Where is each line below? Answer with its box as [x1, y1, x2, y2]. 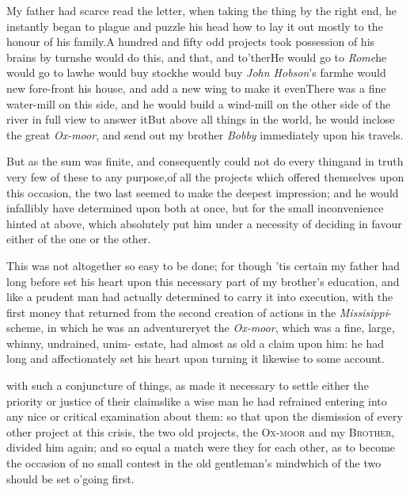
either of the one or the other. [6, 231, 151, 247]
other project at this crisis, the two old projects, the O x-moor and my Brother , [6, 423, 395, 440]
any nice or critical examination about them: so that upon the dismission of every [6, 408, 403, 425]
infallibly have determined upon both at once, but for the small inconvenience [6, 200, 384, 216]
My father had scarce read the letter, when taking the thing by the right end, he [6, 2, 397, 18]
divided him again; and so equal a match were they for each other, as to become [6, 439, 396, 456]
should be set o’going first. [6, 470, 135, 486]
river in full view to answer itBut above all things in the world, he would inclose [6, 111, 395, 128]
